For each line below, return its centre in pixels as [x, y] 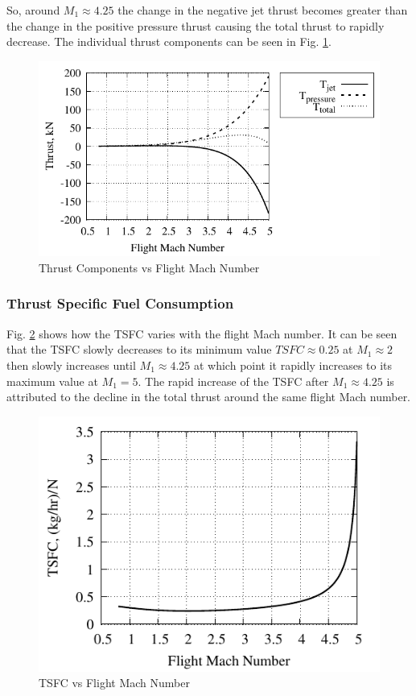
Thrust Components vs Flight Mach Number [149, 267]
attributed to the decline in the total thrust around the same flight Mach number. [209, 397]
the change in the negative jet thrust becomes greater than [263, 10]
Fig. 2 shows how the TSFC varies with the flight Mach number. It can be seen [202, 333]
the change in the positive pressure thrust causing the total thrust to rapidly [196, 25]
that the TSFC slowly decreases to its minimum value [139, 349]
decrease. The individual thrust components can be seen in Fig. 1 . [169, 41]
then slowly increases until [71, 365]
